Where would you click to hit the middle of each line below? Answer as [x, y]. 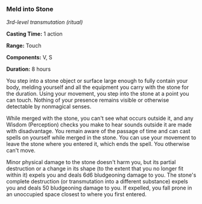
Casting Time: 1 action [35, 34]
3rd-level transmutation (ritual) [45, 22]
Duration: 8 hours [29, 69]
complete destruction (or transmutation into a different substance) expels [97, 182]
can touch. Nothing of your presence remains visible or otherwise [88, 100]
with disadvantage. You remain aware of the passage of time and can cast [98, 131]
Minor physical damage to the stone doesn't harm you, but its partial [91, 162]
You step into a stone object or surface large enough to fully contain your [97, 81]
